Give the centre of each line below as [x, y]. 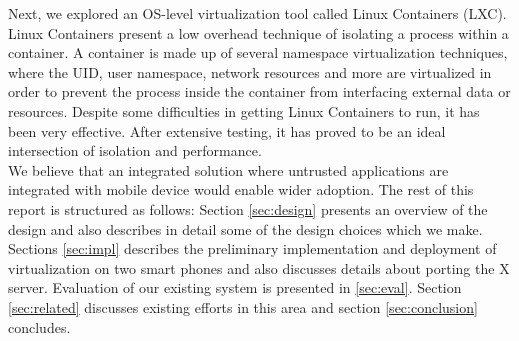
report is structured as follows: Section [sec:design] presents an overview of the [248, 208]
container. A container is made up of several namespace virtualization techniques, [258, 52]
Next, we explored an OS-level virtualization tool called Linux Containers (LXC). [257, 13]
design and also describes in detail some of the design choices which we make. [245, 228]
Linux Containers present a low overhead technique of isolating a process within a [258, 32]
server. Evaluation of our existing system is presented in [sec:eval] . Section [235, 287]
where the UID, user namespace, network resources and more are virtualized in [250, 71]
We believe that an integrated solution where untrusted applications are [228, 169]
